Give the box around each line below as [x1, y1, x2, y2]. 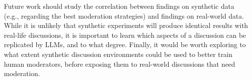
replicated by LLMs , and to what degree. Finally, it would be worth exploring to [4, 39, 246, 50]
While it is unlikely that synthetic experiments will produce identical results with [4, 20, 248, 30]
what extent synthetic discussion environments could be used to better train [4, 49, 233, 59]
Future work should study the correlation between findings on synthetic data [4, 1, 234, 11]
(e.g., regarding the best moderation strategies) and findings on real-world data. [4, 10, 244, 21]
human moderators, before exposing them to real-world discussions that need [4, 58, 235, 69]
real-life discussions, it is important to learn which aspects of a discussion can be [4, 29, 246, 40]
